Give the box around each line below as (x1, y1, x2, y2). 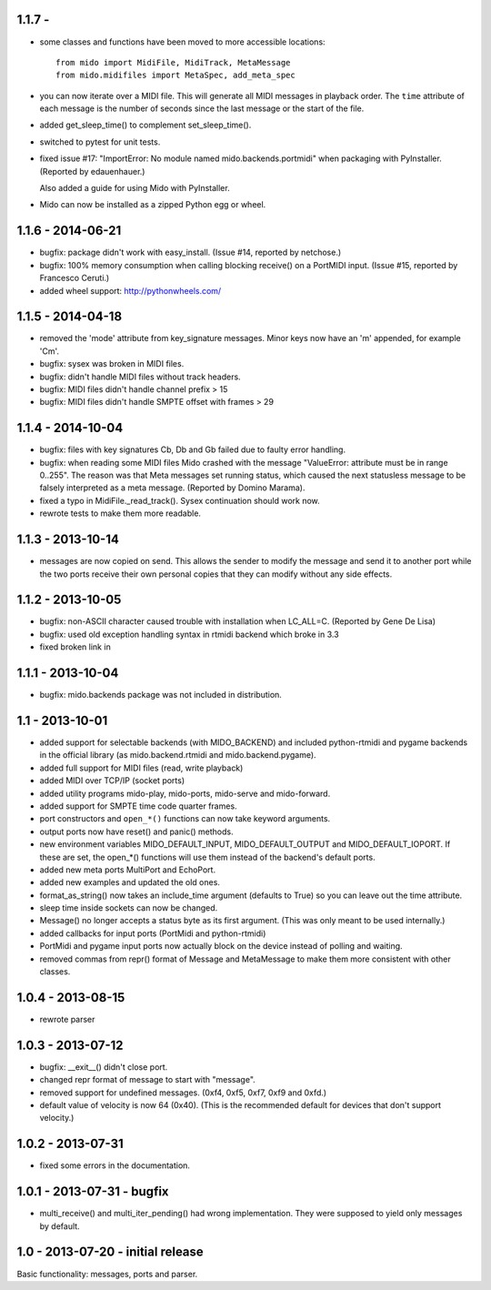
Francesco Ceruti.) (39, 273, 110, 284)
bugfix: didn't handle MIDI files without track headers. (39, 371, 241, 382)
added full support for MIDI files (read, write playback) (39, 762, 244, 773)
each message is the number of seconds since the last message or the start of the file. (39, 103, 365, 114)
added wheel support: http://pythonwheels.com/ (39, 285, 222, 296)
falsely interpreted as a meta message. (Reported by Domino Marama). (39, 482, 306, 493)
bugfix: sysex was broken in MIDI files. (39, 358, 185, 369)
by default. (39, 1220, 81, 1232)
